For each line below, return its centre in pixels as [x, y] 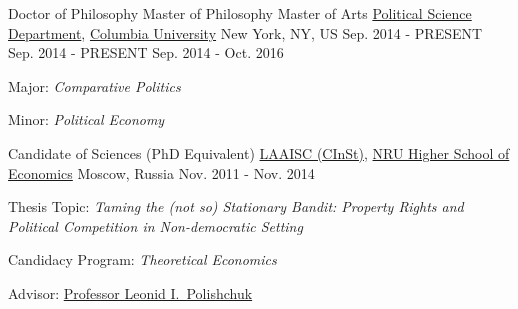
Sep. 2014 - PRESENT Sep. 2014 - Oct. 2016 [146, 52]
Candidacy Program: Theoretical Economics [142, 259]
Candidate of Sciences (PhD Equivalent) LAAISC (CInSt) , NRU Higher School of [259, 152]
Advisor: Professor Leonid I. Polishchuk [130, 292]
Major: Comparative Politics [94, 85]
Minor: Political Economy [86, 119]
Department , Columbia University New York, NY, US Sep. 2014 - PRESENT [245, 32]
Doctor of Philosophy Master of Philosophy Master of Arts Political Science [240, 13]
